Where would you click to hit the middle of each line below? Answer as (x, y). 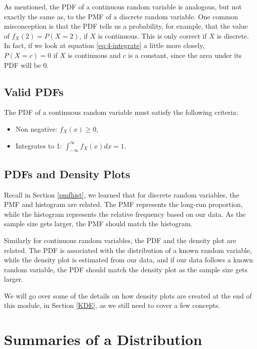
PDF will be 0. (26, 65)
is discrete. (233, 35)
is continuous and (94, 55)
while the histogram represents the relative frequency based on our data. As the (125, 214)
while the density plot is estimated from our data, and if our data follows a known (128, 260)
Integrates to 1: (39, 145)
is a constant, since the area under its (185, 55)
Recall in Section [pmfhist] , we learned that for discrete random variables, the (122, 194)
